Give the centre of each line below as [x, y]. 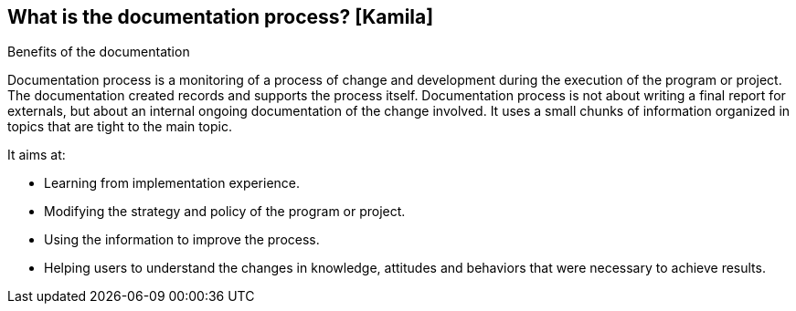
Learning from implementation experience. [172, 183]
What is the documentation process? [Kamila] [221, 17]
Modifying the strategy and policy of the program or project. [225, 212]
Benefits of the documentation [99, 52]
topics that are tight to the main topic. [120, 127]
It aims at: [37, 155]
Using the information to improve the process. [182, 240]
